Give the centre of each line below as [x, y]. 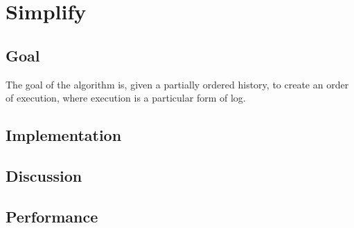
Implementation [64, 135]
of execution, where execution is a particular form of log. [126, 98]
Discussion [44, 175]
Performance [52, 216]
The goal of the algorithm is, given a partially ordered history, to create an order [177, 84]
